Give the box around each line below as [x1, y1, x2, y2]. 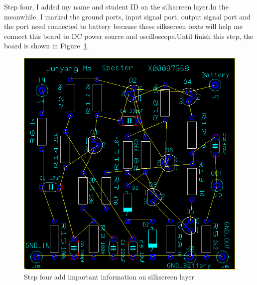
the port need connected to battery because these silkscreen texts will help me [4, 21, 243, 31]
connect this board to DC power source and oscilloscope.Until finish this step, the [4, 30, 254, 41]
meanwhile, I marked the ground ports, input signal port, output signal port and [4, 11, 251, 21]
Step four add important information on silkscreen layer [24, 271, 194, 282]
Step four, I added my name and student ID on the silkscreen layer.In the [4, 1, 229, 11]
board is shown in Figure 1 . [4, 40, 89, 51]
